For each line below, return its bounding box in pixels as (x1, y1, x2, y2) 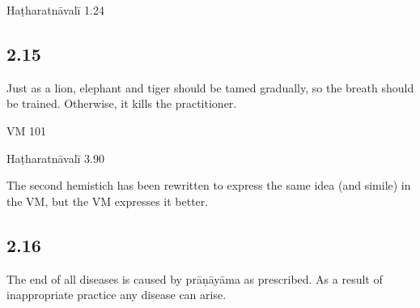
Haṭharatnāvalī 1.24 (6, 2, 105, 18)
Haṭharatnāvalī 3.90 (6, 149, 105, 166)
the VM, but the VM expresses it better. (6, 192, 209, 209)
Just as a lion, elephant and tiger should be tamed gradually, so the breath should (6, 79, 414, 96)
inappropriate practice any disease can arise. (6, 286, 227, 303)
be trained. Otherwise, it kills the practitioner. (6, 95, 237, 112)
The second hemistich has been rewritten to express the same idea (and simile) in (6, 177, 411, 194)
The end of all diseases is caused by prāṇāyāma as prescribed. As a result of (6, 270, 383, 287)
